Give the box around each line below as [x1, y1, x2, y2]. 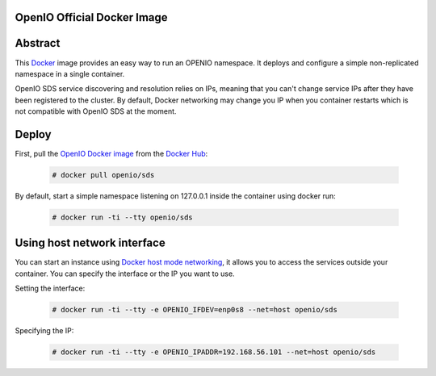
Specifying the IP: [15, 326, 74, 336]
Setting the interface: [15, 283, 86, 294]
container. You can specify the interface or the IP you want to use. [15, 269, 235, 278]
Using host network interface [15, 236, 166, 250]
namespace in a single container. [15, 69, 125, 78]
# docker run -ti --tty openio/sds [52, 212, 193, 222]
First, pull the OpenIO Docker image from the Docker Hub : [15, 149, 208, 158]
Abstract [15, 36, 61, 50]
